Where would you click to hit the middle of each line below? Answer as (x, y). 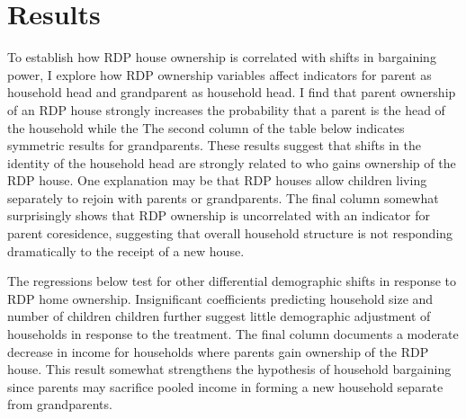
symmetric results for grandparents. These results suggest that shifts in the (214, 145)
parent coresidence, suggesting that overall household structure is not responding (230, 233)
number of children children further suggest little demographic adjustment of (219, 316)
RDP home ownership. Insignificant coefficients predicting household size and (220, 298)
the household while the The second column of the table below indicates (206, 127)
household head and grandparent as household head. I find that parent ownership (232, 92)
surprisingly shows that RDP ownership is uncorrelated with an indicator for (219, 215)
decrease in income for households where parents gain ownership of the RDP (218, 351)
